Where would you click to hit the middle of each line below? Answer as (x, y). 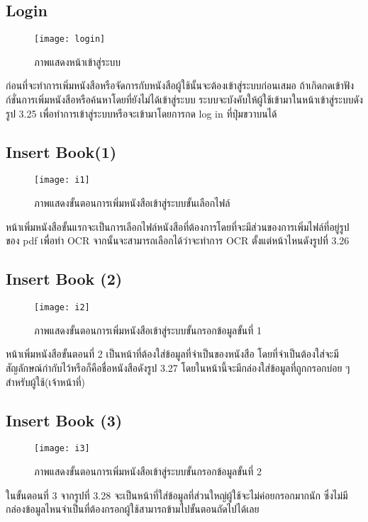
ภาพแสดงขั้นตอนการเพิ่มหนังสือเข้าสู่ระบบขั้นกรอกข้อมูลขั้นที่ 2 (148, 471)
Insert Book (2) (64, 279)
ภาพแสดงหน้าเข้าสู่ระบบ (78, 61)
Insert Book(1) (61, 151)
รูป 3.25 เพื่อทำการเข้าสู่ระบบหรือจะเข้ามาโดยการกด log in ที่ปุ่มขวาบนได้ (141, 113)
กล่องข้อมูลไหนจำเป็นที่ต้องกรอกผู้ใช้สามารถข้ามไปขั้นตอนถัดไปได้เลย (133, 509)
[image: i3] (62, 449)
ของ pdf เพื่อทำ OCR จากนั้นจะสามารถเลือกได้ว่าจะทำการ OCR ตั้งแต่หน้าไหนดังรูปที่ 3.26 (178, 240)
